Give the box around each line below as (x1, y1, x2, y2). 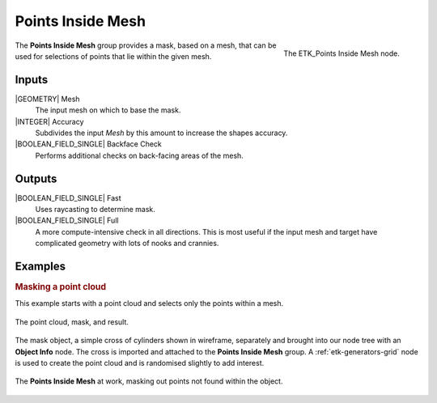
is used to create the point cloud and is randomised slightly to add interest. (15, 358, 265, 367)
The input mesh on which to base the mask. (35, 105, 181, 115)
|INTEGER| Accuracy (15, 117, 84, 126)
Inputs (15, 73, 49, 87)
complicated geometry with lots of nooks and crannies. (35, 239, 219, 248)
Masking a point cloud (15, 282, 107, 293)
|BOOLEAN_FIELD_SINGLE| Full (15, 215, 119, 226)
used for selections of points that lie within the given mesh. (15, 51, 212, 61)
